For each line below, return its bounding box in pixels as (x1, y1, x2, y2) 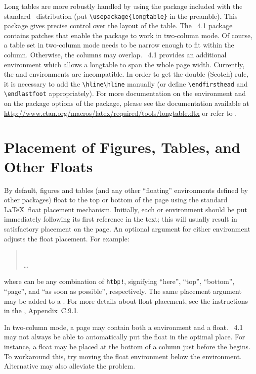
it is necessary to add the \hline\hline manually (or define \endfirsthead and (4, 78, 248, 89)
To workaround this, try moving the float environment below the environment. (4, 351, 242, 361)
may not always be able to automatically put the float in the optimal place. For (4, 331, 245, 342)
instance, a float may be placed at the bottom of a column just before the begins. (4, 341, 251, 351)
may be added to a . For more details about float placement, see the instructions (4, 295, 248, 306)
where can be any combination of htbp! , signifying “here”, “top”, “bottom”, (4, 276, 235, 286)
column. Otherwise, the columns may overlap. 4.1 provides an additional (4, 49, 227, 60)
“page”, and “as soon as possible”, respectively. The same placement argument (4, 286, 242, 296)
